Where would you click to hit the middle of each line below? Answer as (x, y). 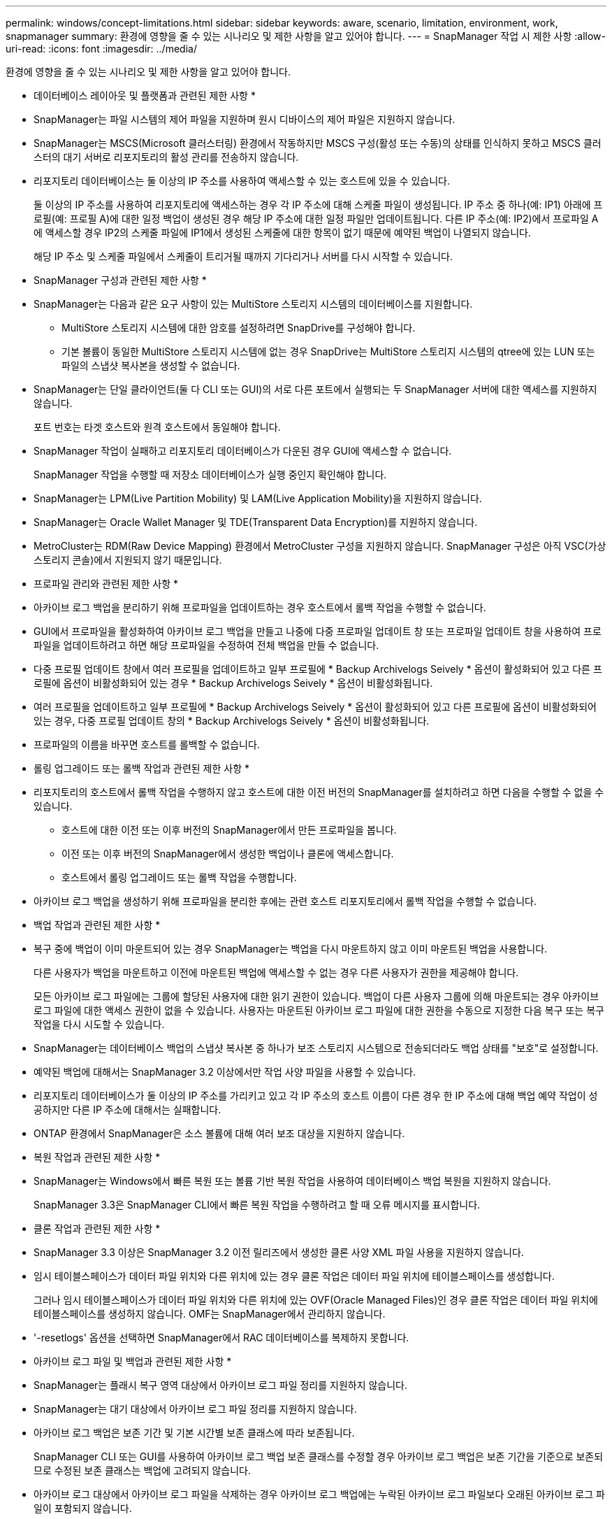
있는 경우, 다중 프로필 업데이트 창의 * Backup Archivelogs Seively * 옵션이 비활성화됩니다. (232, 721)
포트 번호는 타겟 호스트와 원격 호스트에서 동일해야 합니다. (157, 427)
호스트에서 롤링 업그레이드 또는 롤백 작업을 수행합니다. (179, 877)
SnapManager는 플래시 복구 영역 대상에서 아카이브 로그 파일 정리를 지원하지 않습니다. (221, 1385)
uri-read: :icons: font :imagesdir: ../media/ (101, 49)
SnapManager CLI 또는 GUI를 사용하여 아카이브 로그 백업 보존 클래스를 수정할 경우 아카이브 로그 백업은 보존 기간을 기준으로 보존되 (319, 1456)
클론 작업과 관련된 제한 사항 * (97, 1228)
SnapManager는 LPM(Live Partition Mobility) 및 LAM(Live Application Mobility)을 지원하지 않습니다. (258, 498)
